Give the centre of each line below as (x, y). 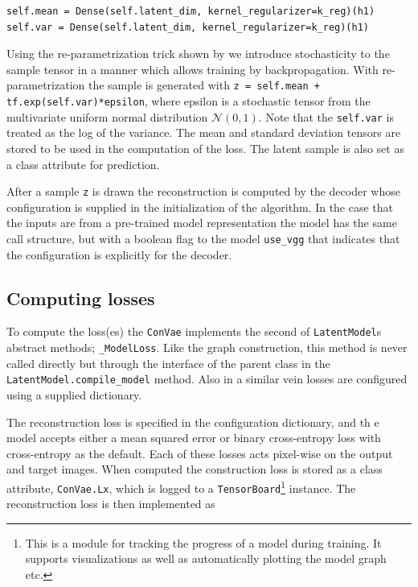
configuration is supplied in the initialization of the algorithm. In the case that (200, 207)
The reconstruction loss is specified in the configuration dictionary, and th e (193, 422)
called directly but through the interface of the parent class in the (168, 363)
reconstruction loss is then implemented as (111, 504)
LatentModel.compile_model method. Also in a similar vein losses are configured (207, 379)
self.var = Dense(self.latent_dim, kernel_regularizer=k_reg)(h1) (188, 27)
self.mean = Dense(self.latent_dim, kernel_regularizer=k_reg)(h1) (191, 11)
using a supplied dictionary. (74, 394)
